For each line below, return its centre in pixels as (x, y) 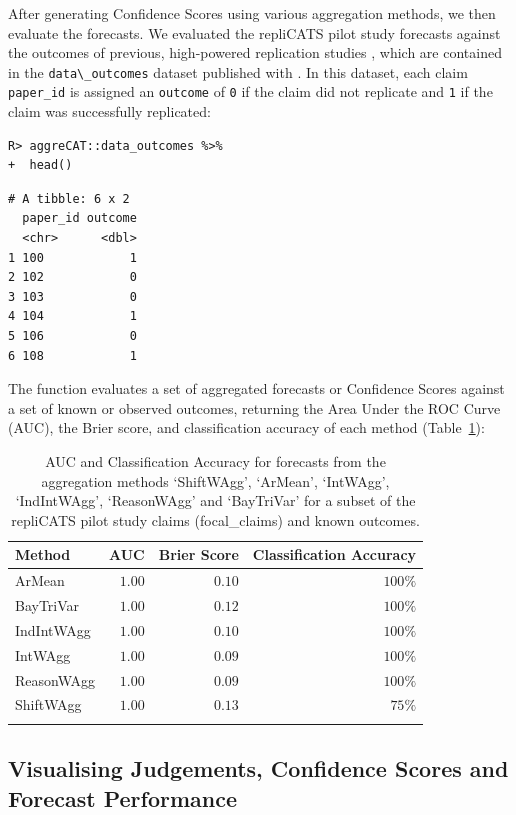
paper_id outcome (79, 218)
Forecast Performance (123, 797)
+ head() (40, 165)
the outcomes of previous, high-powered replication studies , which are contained (255, 52)
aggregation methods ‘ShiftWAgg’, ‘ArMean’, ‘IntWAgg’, (215, 480)
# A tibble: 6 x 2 (69, 198)
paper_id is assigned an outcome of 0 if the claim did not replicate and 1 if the (250, 91)
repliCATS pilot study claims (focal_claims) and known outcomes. (215, 519)
